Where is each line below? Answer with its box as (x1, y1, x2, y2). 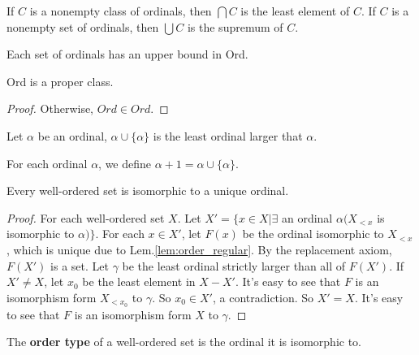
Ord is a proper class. (6, 72, 114, 89)
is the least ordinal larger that (153, 127, 303, 144)
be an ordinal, (37, 127, 107, 144)
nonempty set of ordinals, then (6, 18, 159, 35)
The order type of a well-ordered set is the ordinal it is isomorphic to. (6, 333, 361, 350)
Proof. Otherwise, (6, 100, 94, 117)
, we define (98, 154, 152, 171)
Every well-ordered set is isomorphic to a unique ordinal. (6, 182, 289, 199)
